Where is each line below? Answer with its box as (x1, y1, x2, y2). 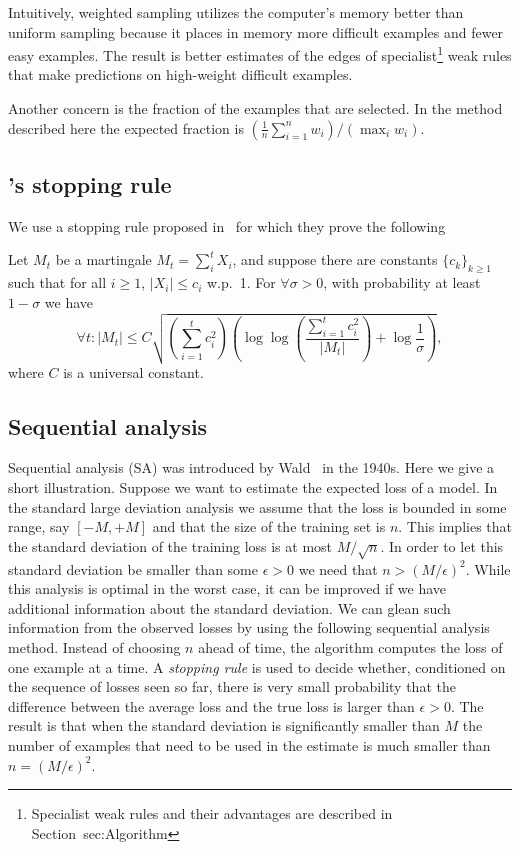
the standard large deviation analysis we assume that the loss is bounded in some (8, 496, 507, 517)
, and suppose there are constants (232, 249, 438, 270)
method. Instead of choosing (8, 636, 181, 657)
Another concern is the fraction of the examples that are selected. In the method (8, 98, 503, 119)
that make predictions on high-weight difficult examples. (8, 64, 353, 85)
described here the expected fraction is (8, 117, 244, 138)
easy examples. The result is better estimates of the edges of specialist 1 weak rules (8, 42, 512, 65)
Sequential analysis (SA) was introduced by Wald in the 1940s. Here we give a (8, 457, 495, 478)
